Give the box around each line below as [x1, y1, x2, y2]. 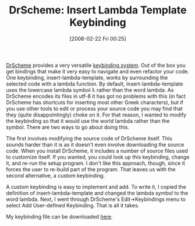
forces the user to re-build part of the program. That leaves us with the [6, 165, 176, 172]
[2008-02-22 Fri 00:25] [69, 35, 126, 42]
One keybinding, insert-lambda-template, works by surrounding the [6, 74, 168, 81]
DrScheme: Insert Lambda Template [9, 3, 187, 17]
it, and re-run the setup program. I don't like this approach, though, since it [6, 160, 185, 167]
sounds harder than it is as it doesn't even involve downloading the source [6, 141, 185, 148]
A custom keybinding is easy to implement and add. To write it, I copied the [6, 183, 186, 190]
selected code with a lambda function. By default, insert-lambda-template [6, 80, 183, 87]
